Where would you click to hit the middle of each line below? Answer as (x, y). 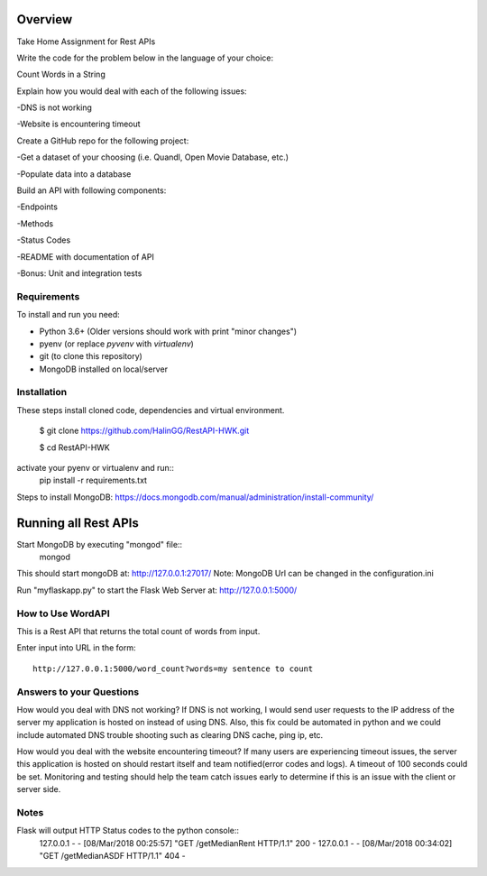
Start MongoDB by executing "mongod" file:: (100, 544)
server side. (39, 789)
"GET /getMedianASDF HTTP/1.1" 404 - (113, 856)
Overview (45, 19)
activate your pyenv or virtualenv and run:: (96, 468)
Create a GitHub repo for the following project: (103, 141)
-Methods (35, 223)
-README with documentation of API (86, 256)
